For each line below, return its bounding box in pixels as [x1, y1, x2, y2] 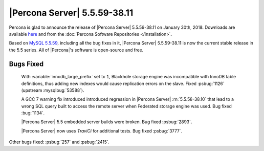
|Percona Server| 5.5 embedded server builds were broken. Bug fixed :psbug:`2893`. [21, 119, 193, 125]
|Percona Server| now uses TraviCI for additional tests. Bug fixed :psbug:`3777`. [21, 128, 182, 134]
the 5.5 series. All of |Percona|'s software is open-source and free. [9, 47, 144, 53]
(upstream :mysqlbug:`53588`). [21, 87, 84, 93]
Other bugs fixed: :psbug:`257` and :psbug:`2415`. [9, 139, 110, 145]
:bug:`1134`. [21, 110, 45, 116]
